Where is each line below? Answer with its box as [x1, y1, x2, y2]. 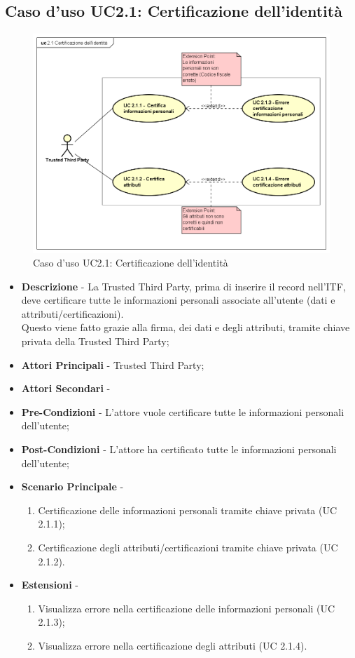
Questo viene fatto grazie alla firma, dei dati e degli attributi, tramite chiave [21, 320, 350, 335]
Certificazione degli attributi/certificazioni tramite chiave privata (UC [38, 540, 338, 554]
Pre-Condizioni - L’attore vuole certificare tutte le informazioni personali [21, 404, 344, 419]
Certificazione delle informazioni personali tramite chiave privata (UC [38, 502, 337, 517]
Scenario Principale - [21, 479, 124, 494]
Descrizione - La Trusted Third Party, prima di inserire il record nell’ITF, [21, 278, 346, 293]
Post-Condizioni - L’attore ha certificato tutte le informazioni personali [21, 442, 337, 457]
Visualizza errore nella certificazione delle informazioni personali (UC [38, 600, 335, 615]
